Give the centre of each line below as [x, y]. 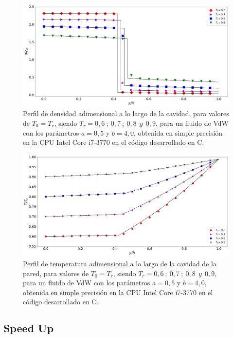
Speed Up [29, 328]
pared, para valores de [56, 273]
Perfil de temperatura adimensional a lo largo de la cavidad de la [120, 264]
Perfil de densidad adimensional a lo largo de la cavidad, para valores [126, 113]
